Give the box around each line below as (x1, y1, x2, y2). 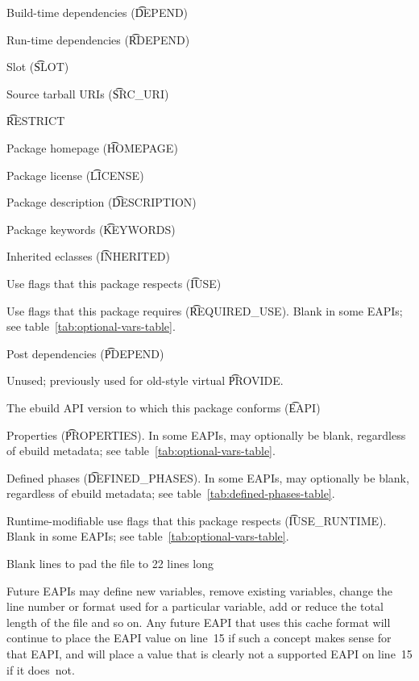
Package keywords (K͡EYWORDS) (6, 220, 176, 237)
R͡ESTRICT (6, 112, 65, 129)
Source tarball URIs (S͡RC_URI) (6, 85, 169, 102)
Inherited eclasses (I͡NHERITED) (6, 248, 170, 265)
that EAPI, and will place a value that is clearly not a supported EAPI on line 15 (6, 645, 413, 662)
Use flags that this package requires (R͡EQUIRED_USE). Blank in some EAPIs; (6, 302, 403, 319)
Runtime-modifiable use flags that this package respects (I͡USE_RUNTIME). (6, 512, 387, 529)
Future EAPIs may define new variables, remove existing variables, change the (6, 582, 392, 599)
